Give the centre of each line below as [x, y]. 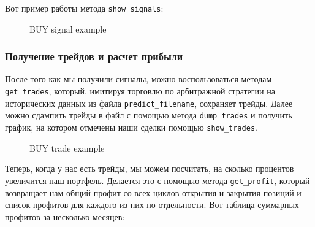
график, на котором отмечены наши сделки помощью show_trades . [131, 127]
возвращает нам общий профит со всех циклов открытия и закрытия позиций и [153, 192]
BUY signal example [68, 29]
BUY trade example [67, 148]
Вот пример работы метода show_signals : [84, 8]
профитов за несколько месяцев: [65, 216]
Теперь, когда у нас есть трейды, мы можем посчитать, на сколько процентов [150, 168]
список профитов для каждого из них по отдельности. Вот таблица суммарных [152, 205]
